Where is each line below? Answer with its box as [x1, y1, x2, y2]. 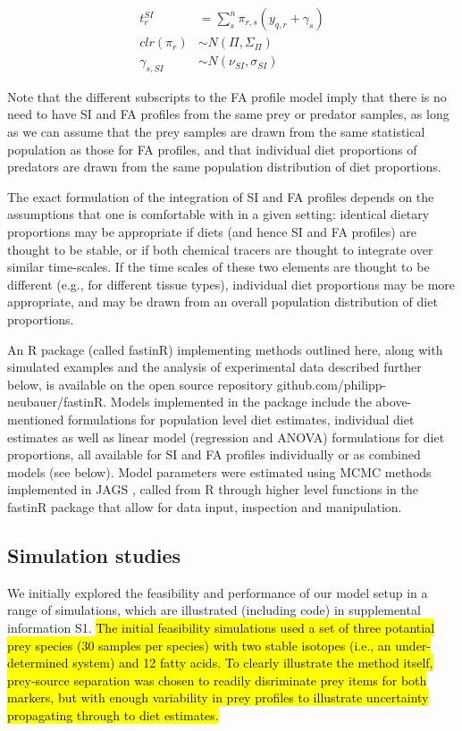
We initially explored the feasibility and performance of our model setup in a [7, 583, 428, 601]
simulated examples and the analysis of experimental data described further [7, 357, 422, 376]
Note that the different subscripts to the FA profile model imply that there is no [7, 87, 447, 105]
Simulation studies [7, 541, 181, 568]
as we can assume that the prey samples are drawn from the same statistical [7, 122, 425, 141]
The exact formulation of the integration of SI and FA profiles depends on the [7, 187, 434, 206]
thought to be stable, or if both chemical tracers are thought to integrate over [7, 239, 433, 258]
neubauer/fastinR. [7, 392, 107, 411]
